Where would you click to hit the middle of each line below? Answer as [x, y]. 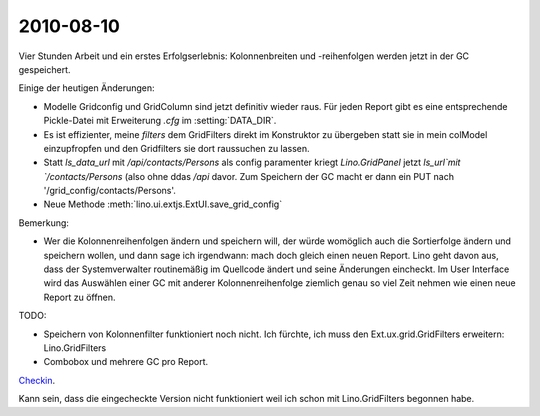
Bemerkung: [44, 222]
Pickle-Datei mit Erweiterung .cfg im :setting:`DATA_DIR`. [160, 121]
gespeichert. [44, 69]
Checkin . [37, 380]
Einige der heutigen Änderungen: [86, 88]
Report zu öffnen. [79, 297]
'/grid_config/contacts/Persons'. [110, 191]
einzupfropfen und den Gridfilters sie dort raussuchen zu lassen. [176, 148]
